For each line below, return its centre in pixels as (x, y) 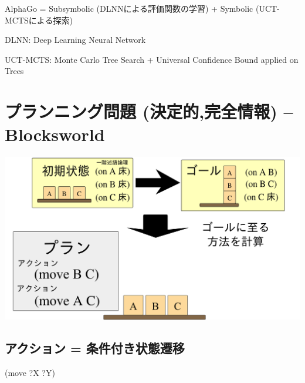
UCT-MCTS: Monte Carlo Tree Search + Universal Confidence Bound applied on (152, 59)
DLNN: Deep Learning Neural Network (75, 40)
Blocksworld (55, 134)
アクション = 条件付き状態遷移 (95, 348)
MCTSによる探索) (39, 20)
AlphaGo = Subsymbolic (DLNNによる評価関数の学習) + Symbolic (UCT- (142, 8)
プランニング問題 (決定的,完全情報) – (149, 111)
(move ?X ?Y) (30, 373)
